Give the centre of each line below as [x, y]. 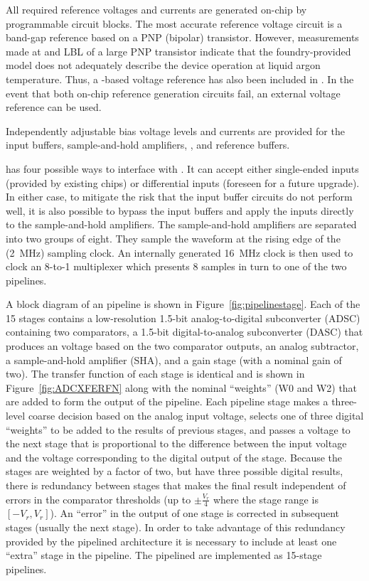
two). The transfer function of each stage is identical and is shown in [155, 374]
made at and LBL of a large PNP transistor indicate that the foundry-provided [178, 51]
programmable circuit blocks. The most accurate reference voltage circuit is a [174, 23]
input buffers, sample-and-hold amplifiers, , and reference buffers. [148, 145]
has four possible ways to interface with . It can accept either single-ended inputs [182, 168]
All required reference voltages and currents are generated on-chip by [156, 9]
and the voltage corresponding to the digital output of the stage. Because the [174, 457]
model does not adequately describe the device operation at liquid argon [163, 65]
